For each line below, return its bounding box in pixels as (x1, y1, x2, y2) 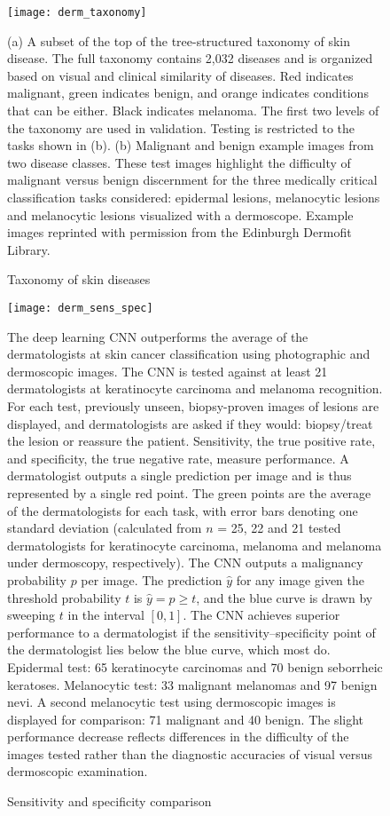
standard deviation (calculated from (7, 519, 202, 537)
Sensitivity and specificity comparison (7, 792, 212, 811)
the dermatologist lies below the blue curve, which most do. (7, 640, 331, 659)
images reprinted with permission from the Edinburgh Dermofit (7, 223, 352, 242)
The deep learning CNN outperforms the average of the (7, 327, 308, 345)
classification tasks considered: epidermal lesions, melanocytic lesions (7, 188, 380, 206)
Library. (7, 240, 51, 258)
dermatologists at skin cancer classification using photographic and (7, 345, 370, 363)
